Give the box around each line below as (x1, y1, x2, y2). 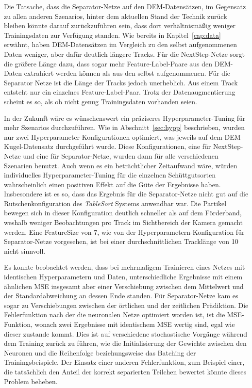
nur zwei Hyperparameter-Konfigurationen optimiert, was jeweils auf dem (4, 131, 222, 142)
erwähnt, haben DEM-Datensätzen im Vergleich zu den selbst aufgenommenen (4, 39, 237, 49)
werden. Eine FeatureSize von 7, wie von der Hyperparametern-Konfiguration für (4, 226, 245, 237)
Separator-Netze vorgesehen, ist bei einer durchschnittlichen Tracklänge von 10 (4, 236, 238, 246)
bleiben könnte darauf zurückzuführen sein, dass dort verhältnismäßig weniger (4, 20, 235, 31)
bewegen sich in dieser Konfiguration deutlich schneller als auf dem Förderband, (4, 208, 242, 218)
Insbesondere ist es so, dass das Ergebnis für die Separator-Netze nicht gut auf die (4, 189, 249, 199)
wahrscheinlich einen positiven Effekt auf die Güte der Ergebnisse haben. (4, 179, 221, 189)
